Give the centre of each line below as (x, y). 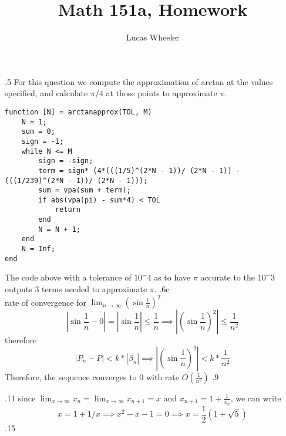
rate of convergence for (46, 302)
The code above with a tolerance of (68, 277)
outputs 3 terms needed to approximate (76, 289)
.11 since (20, 398)
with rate (162, 376)
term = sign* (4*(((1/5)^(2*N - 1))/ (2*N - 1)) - (139, 170)
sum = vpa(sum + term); (85, 190)
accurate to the (228, 277)
